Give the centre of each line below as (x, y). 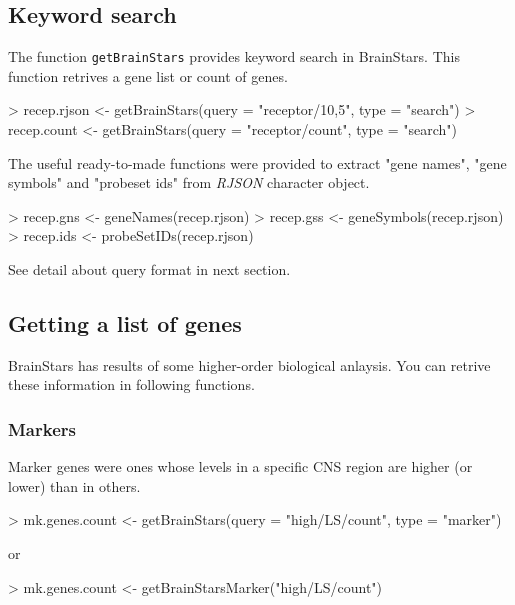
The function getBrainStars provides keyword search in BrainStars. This (234, 56)
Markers (42, 428)
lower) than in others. (74, 485)
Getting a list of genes (125, 323)
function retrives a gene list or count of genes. (148, 75)
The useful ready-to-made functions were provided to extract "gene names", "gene (257, 162)
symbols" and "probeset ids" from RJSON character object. (189, 182)
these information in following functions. (131, 384)
